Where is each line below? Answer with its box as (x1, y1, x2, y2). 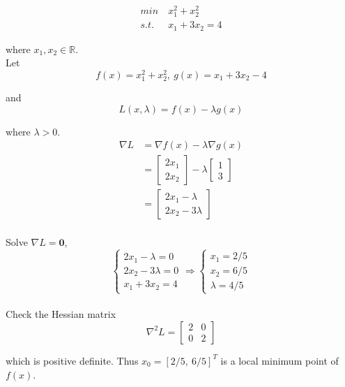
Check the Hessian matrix (6, 307, 116, 321)
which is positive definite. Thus (6, 353, 139, 367)
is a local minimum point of (220, 353, 339, 367)
